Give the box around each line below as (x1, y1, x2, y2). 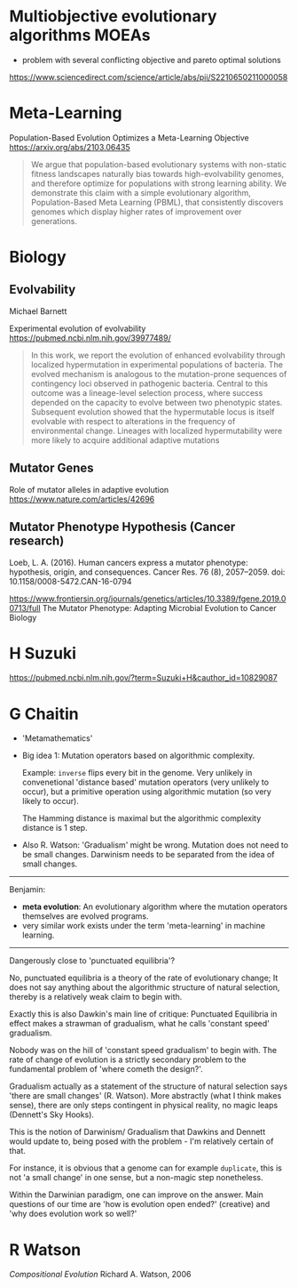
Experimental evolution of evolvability (9, 323, 146, 334)
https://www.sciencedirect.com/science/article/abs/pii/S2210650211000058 (9, 71, 288, 82)
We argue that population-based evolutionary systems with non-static (30, 158, 286, 170)
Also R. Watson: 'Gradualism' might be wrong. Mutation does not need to (21, 840, 289, 850)
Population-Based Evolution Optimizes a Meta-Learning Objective (9, 132, 250, 143)
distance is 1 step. (21, 823, 88, 833)
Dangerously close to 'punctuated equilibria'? (9, 955, 176, 966)
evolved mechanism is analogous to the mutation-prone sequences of (30, 368, 287, 379)
